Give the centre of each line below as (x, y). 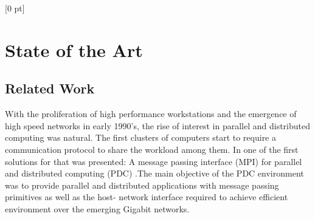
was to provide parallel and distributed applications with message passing (142, 185)
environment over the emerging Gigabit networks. (97, 208)
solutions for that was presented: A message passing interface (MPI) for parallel (154, 161)
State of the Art (74, 49)
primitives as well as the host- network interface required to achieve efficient (147, 197)
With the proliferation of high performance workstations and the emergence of (151, 114)
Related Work (50, 88)
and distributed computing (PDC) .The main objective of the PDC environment (154, 173)
